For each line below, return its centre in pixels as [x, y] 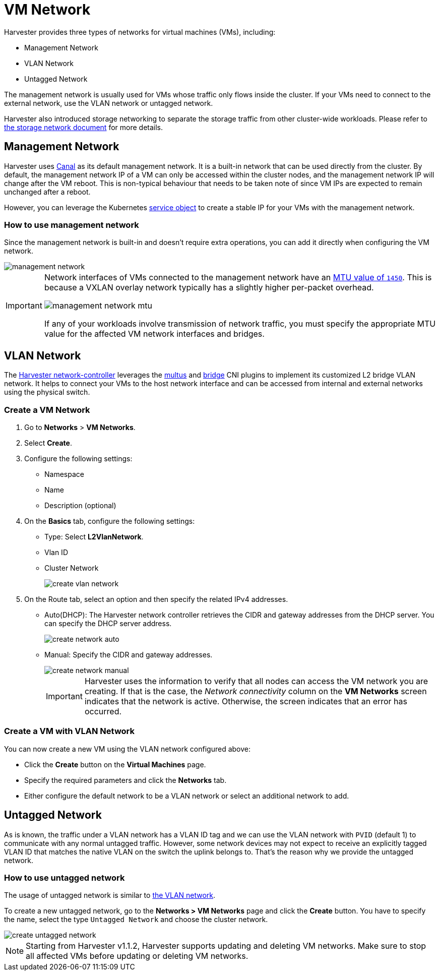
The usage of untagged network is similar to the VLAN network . [110, 895]
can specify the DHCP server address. [108, 623]
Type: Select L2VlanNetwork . [94, 536]
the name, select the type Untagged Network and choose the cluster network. [136, 920]
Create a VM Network [47, 410]
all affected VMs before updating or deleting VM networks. [137, 956]
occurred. [103, 711]
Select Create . [48, 443]
